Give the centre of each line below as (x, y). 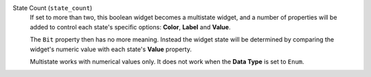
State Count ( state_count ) (53, 8)
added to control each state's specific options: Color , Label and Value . (130, 27)
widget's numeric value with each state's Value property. (111, 49)
